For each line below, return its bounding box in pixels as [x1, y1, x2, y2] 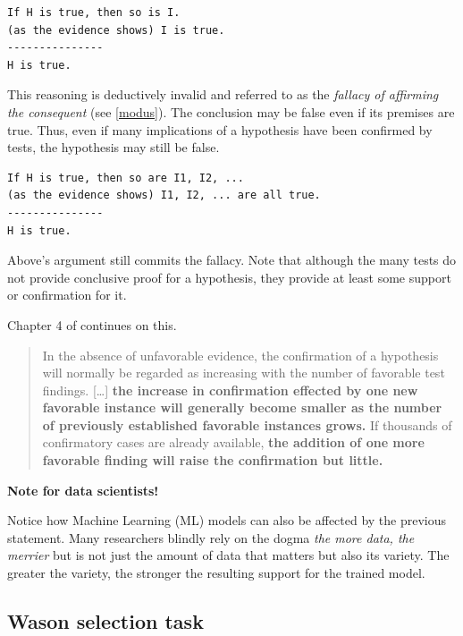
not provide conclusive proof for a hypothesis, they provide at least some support [7, 267, 451, 286]
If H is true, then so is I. [7, 6, 181, 19]
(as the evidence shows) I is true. [7, 23, 225, 37]
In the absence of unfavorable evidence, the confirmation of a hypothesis [42, 345, 439, 364]
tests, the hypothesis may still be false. [7, 138, 220, 157]
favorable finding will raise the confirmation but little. [42, 451, 383, 470]
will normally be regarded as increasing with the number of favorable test [42, 363, 445, 382]
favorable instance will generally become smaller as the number [42, 398, 442, 417]
